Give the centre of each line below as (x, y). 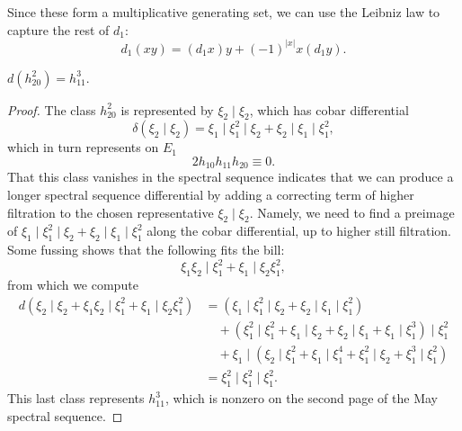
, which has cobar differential (329, 109)
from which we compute (73, 285)
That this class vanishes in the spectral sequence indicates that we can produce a (231, 177)
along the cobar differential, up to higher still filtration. (299, 231)
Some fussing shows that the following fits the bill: (146, 250)
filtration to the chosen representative (111, 212)
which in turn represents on (83, 147)
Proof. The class (52, 109)
